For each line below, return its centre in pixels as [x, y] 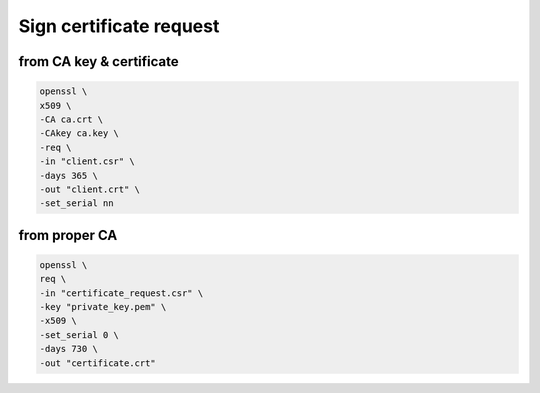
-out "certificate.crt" [98, 363]
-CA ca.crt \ [71, 119]
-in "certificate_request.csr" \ [121, 293]
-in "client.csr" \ [87, 161]
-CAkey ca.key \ [79, 133]
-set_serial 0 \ [79, 334]
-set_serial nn [76, 203]
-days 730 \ [69, 349]
